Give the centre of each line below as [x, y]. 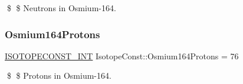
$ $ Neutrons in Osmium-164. [61, 8]
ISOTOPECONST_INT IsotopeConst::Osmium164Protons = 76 [122, 56]
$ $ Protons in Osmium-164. [59, 75]
